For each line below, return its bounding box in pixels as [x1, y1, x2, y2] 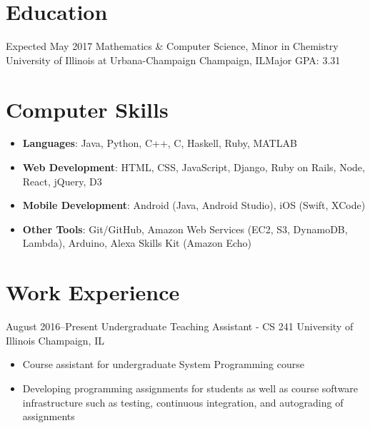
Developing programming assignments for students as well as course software [22, 380, 359, 395]
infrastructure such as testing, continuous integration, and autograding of [22, 394, 344, 409]
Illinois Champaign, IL [6, 332, 104, 347]
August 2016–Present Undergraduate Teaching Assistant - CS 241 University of [6, 319, 354, 334]
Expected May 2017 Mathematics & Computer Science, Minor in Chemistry [6, 39, 339, 53]
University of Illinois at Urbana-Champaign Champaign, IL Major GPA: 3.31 [6, 52, 341, 67]
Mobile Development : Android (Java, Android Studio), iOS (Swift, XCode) [22, 198, 366, 213]
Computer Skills [6, 94, 169, 123]
